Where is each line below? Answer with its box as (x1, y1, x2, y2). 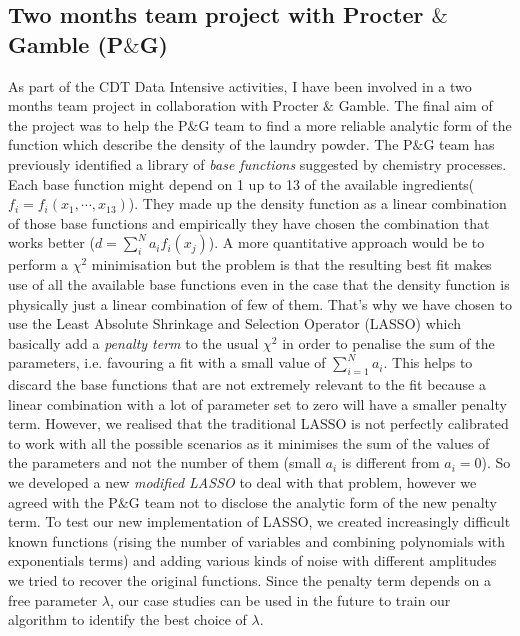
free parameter (8, 589, 98, 610)
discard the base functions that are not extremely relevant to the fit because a (8, 374, 486, 395)
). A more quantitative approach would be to (208, 232, 485, 253)
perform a (8, 254, 68, 275)
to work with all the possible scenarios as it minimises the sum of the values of (8, 432, 490, 453)
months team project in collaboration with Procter (8, 95, 319, 116)
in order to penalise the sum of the (282, 332, 495, 353)
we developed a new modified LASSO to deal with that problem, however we (8, 472, 477, 493)
